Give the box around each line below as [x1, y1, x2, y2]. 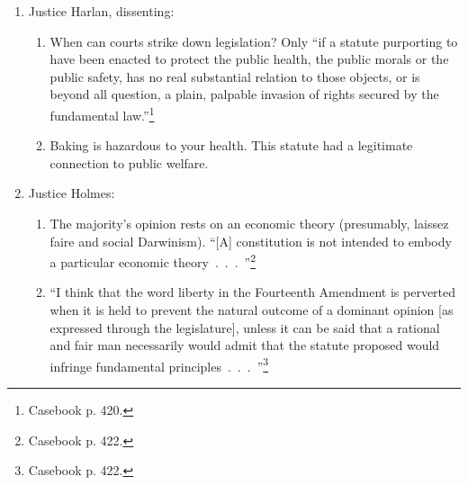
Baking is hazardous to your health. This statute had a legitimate [49, 136, 413, 155]
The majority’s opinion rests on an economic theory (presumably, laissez [49, 214, 449, 232]
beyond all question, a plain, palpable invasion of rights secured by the [49, 85, 439, 103]
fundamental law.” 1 [49, 103, 155, 124]
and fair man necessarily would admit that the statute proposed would [49, 336, 440, 355]
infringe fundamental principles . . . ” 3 [49, 354, 269, 375]
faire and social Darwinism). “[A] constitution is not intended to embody [49, 231, 452, 250]
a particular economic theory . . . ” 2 [49, 250, 256, 271]
